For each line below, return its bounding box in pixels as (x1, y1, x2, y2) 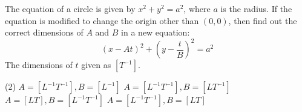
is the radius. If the (220, 2, 292, 14)
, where (183, 2, 211, 14)
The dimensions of (5, 58, 73, 71)
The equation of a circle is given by (5, 2, 136, 14)
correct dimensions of (5, 26, 84, 39)
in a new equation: (121, 26, 190, 39)
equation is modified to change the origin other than (5, 14, 199, 26)
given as (81, 58, 111, 71)
